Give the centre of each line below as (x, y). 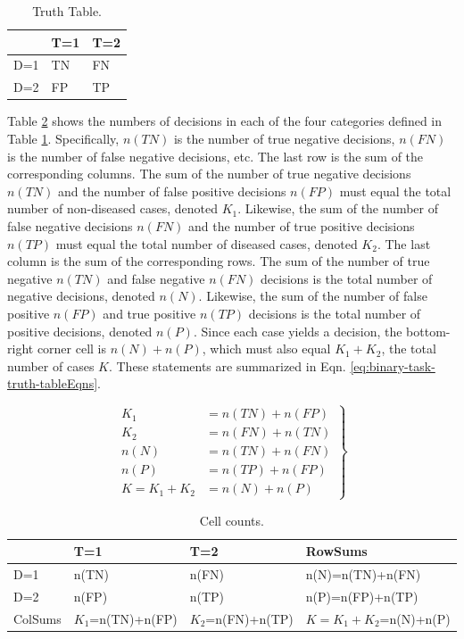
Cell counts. (232, 520)
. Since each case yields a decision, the (298, 331)
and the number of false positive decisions (172, 191)
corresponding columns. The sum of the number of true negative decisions (209, 174)
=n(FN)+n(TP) (249, 618)
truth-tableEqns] (53, 383)
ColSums (37, 618)
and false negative (156, 278)
